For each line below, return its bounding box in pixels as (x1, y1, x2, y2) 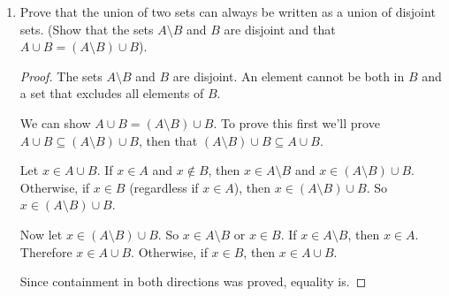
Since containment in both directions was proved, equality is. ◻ (19, 272, 367, 291)
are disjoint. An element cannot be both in (172, 66, 405, 85)
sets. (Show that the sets (19, 19, 154, 38)
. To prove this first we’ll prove (213, 113, 380, 132)
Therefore (19, 242, 72, 261)
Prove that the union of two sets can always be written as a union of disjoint (19, 3, 436, 20)
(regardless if (129, 178, 199, 196)
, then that (138, 131, 198, 149)
